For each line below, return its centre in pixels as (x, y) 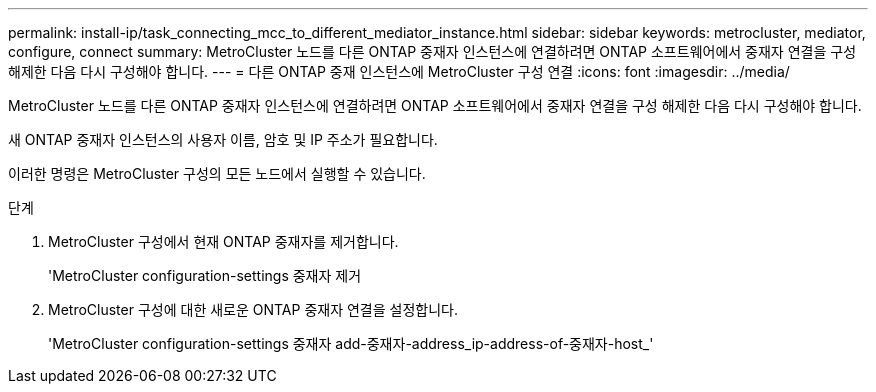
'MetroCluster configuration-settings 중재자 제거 (205, 275)
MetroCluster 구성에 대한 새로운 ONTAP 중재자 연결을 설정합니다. (253, 309)
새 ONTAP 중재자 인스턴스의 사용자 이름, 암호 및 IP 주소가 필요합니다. (223, 139)
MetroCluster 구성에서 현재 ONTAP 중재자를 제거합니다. (223, 241)
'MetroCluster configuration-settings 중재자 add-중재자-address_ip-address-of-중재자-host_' (351, 343)
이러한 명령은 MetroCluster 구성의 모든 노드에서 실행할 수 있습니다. (217, 173)
